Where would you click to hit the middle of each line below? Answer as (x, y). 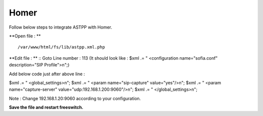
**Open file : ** (25, 36)
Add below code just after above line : (47, 74)
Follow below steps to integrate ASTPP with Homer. (61, 27)
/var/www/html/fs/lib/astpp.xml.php (61, 47)
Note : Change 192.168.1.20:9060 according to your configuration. (75, 98)
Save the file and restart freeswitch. (46, 107)
